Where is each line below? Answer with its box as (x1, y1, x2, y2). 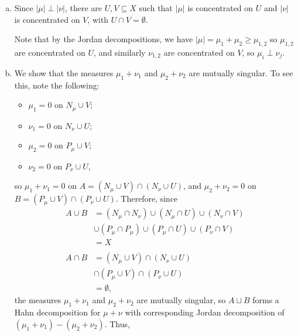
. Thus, (104, 317, 130, 330)
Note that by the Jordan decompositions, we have (14, 33, 193, 45)
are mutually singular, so (136, 294, 226, 306)
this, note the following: (14, 79, 100, 91)
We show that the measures (14, 66, 114, 79)
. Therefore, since (115, 192, 178, 205)
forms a (252, 294, 279, 306)
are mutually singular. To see (189, 66, 293, 79)
